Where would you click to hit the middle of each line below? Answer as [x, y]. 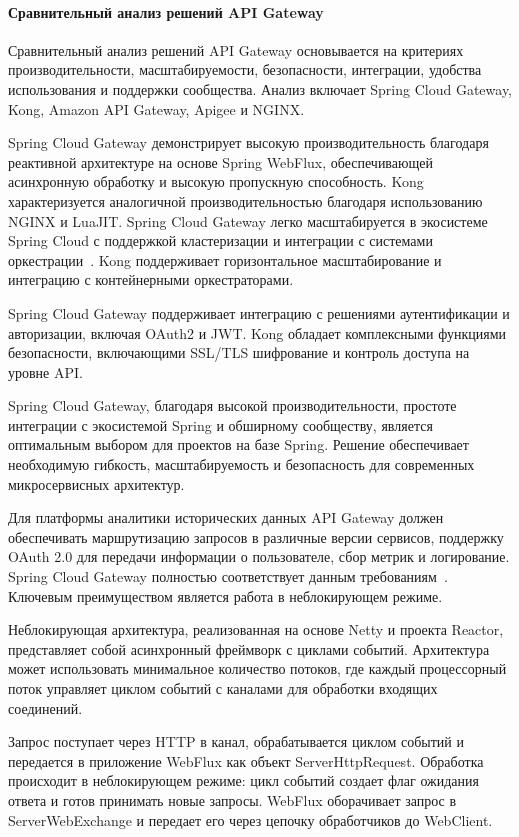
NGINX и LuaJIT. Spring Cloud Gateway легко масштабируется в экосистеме [248, 220]
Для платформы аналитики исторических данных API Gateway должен [226, 517]
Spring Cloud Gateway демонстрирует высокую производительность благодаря [248, 142]
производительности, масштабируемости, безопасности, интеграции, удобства [245, 69]
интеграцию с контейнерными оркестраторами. [151, 279]
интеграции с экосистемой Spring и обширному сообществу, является [220, 424]
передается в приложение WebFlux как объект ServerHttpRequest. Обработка [246, 760]
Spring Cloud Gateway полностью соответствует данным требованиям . [228, 576]
